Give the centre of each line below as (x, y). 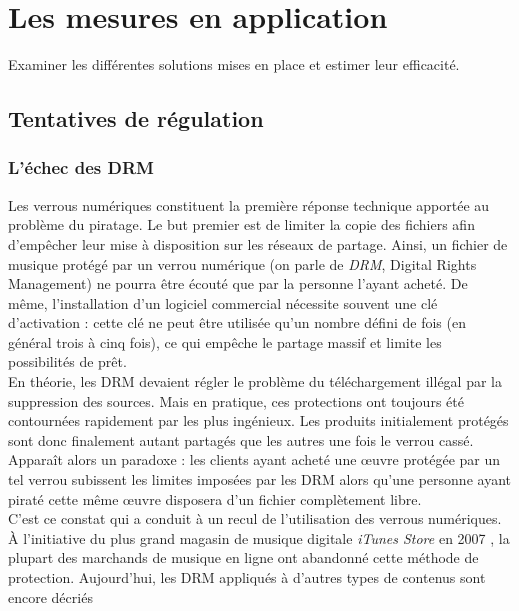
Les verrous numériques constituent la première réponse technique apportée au (249, 204)
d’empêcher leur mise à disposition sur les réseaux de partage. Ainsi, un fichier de (258, 243)
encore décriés (50, 596)
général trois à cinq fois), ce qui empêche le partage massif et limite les (225, 341)
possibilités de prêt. (67, 361)
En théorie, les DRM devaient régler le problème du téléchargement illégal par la (255, 381)
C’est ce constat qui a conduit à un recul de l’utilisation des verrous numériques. (255, 518)
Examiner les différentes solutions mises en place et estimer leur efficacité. (234, 64)
